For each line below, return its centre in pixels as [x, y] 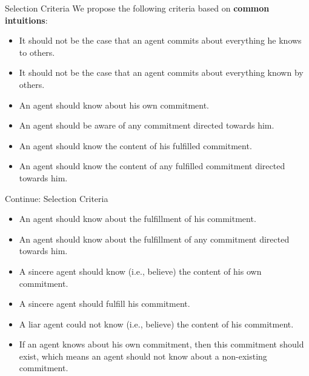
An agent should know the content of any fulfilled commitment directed [152, 166]
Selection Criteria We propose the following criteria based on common [137, 8]
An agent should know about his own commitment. [114, 105]
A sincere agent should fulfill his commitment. [105, 304]
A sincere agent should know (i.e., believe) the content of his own [140, 271]
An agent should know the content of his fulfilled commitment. [135, 145]
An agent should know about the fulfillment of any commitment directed [154, 239]
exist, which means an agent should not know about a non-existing [143, 356]
